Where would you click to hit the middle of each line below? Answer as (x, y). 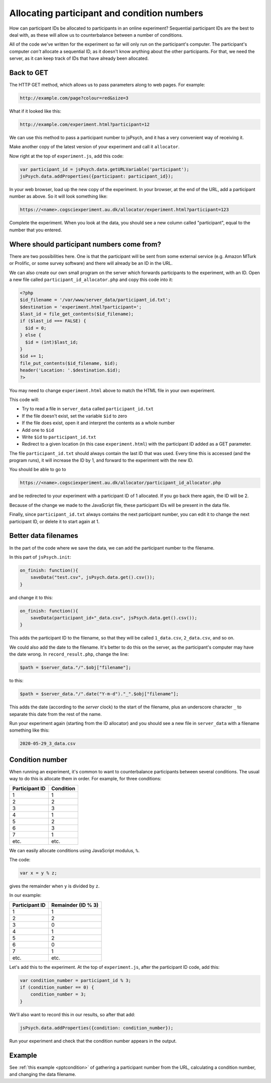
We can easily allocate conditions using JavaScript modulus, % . (75, 850)
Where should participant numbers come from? (85, 244)
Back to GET (29, 73)
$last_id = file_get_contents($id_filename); (77, 314)
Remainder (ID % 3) (75, 905)
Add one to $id (38, 430)
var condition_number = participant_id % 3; (76, 980)
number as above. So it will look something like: (58, 197)
